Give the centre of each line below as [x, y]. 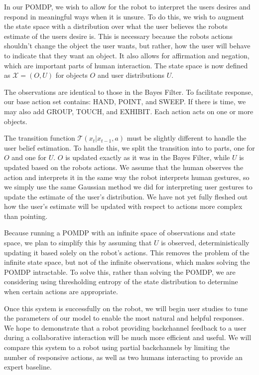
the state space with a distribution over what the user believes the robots [116, 26]
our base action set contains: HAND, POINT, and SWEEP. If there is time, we [125, 101]
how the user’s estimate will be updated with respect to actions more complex [123, 206]
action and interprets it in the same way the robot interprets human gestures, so [127, 177]
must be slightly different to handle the [187, 138]
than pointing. [26, 216]
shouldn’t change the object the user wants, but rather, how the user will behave [127, 46]
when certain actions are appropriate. [61, 291]
